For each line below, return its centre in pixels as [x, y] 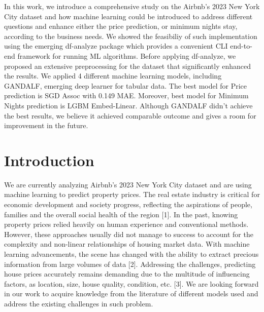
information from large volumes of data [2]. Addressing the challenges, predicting [130, 264]
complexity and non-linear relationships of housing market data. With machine [127, 244]
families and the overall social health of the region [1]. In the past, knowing [121, 214]
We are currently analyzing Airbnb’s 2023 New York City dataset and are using [128, 184]
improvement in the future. [46, 125]
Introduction [49, 160]
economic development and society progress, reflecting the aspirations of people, [128, 204]
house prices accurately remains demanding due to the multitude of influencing [127, 274]
